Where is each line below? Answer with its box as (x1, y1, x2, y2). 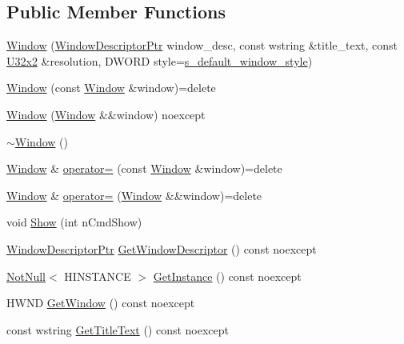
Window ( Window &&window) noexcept (6, 106, 206, 122)
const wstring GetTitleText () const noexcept (6, 321, 230, 338)
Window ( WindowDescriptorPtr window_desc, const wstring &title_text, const (6, 37, 398, 54)
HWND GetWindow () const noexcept (6, 294, 195, 311)
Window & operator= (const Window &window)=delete (6, 160, 282, 177)
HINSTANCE (64, 267, 131, 284)
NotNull (6, 267, 46, 284)
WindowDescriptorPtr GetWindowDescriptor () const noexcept (6, 240, 317, 257)
